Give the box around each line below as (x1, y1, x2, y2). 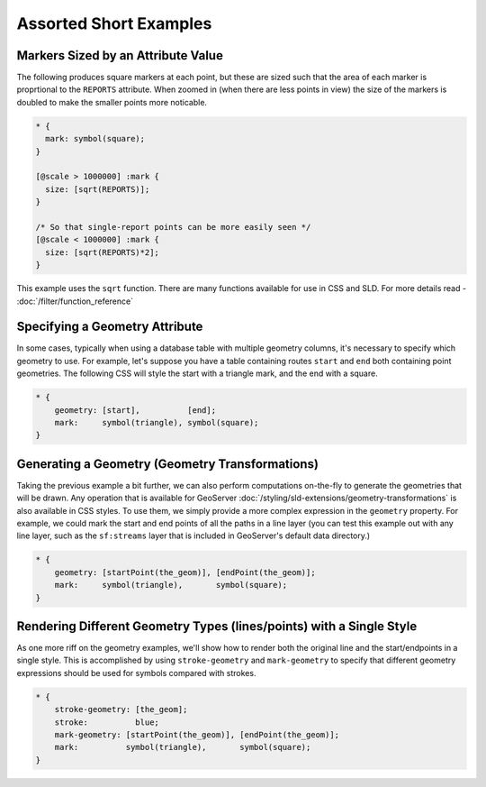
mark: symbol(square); (45, 133, 146, 144)
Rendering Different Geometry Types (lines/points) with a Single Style (16, 618, 418, 634)
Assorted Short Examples (16, 14, 212, 33)
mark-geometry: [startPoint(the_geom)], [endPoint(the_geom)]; (54, 730, 340, 739)
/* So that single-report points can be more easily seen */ (35, 222, 311, 232)
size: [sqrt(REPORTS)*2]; (45, 247, 159, 257)
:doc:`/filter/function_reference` (16, 296, 134, 307)
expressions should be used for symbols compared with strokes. (16, 667, 256, 678)
